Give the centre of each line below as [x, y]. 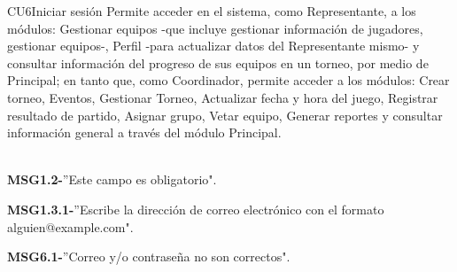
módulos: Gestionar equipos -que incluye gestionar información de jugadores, [215, 28]
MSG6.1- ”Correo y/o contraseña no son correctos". [149, 256]
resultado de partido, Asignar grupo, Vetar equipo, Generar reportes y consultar [225, 115]
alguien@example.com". [70, 226]
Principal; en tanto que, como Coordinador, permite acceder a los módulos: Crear [228, 80]
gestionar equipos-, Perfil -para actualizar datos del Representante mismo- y [213, 46]
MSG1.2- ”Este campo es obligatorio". [112, 179]
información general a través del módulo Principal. [144, 132]
